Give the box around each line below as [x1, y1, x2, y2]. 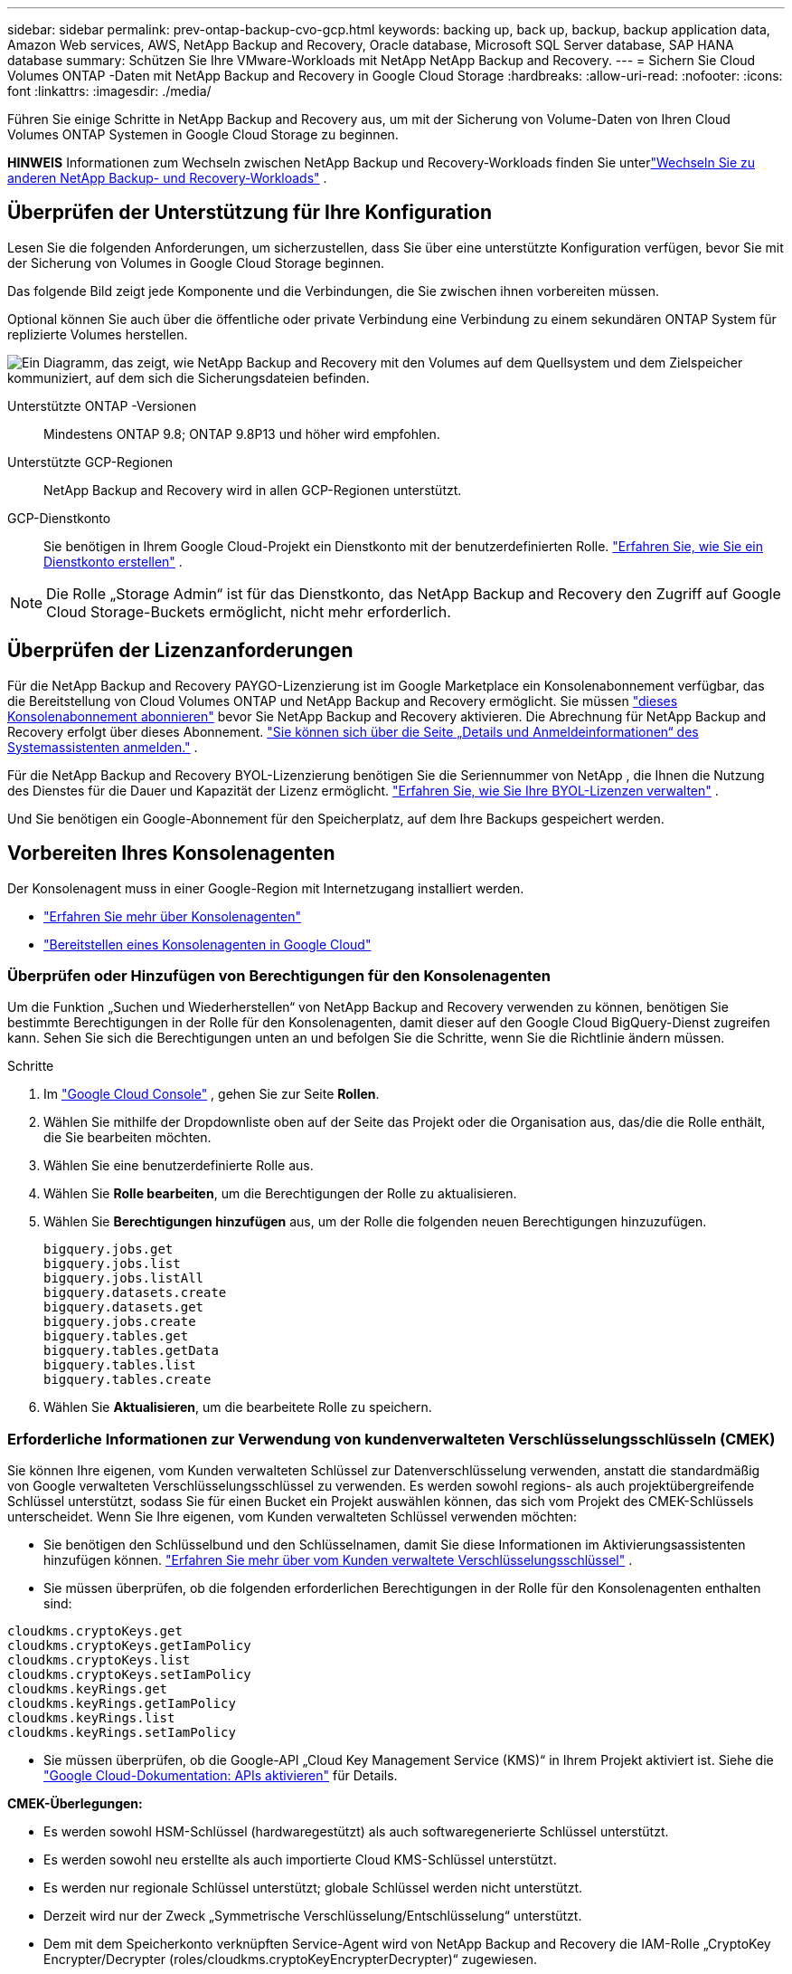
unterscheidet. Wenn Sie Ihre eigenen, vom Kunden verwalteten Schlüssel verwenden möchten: [7, 1509, 578, 1525]
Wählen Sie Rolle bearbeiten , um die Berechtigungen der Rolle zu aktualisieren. [43, 1186, 517, 1202]
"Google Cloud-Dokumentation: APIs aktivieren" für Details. [43, 1768, 398, 1784]
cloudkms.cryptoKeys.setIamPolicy [7, 1667, 251, 1683]
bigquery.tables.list [43, 1358, 196, 1373]
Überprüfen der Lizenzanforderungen [7, 639, 354, 663]
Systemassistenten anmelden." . [7, 739, 198, 755]
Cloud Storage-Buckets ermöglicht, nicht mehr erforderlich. [46, 602, 451, 621]
